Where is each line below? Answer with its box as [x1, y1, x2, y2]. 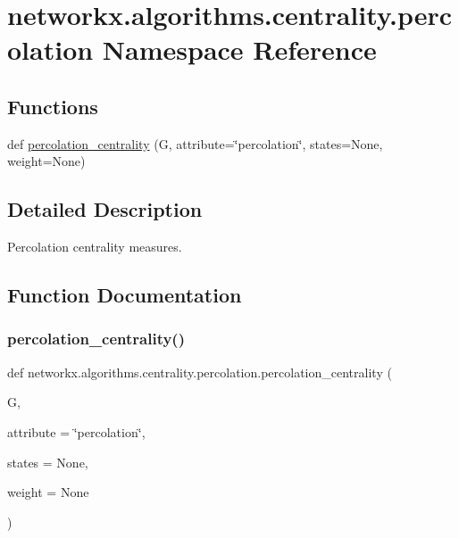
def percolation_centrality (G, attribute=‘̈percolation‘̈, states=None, [7, 134, 383, 153]
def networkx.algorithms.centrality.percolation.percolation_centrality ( [7, 362, 392, 381]
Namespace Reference [102, 31, 377, 68]
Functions [7, 92, 98, 120]
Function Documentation [7, 281, 242, 309]
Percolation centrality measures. [7, 237, 182, 256]
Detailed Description [7, 195, 203, 223]
